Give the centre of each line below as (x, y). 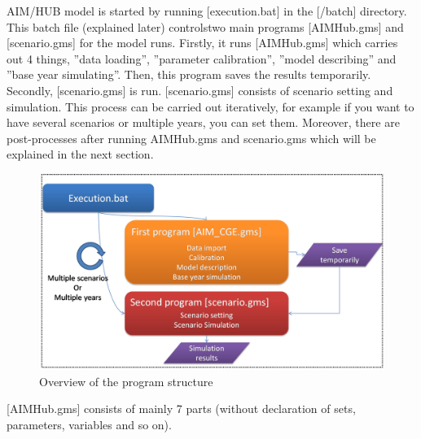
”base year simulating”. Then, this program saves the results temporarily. (189, 74)
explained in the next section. (80, 154)
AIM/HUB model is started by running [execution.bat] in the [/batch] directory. (207, 11)
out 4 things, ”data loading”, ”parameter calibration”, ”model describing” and (202, 58)
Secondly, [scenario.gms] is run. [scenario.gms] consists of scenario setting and (200, 90)
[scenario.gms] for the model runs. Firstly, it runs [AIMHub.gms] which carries (202, 43)
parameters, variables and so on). (89, 424)
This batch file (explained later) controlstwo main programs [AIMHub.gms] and (205, 26)
